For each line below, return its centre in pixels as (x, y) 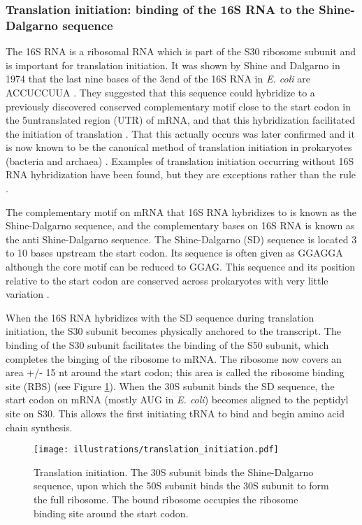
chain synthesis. (39, 427)
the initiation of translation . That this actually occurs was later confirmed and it (180, 133)
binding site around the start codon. (111, 513)
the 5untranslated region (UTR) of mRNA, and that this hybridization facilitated (181, 120)
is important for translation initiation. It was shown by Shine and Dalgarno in (173, 65)
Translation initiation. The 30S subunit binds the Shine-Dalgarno (174, 472)
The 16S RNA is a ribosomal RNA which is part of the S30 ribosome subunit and (181, 51)
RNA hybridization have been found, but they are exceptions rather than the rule (181, 174)
